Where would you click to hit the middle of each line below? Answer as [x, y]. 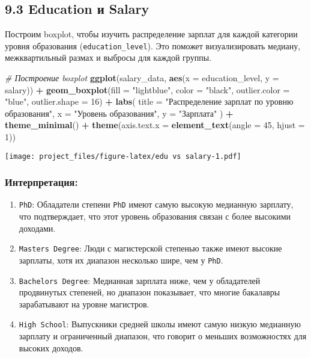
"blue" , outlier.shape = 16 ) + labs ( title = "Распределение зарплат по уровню [149, 101]
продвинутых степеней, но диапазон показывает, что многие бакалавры [149, 292]
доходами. [37, 228]
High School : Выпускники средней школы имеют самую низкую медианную [160, 324]
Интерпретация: [41, 182]
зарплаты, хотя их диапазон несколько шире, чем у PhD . [121, 260]
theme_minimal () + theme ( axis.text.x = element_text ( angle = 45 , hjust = [155, 125]
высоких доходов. [51, 347]
